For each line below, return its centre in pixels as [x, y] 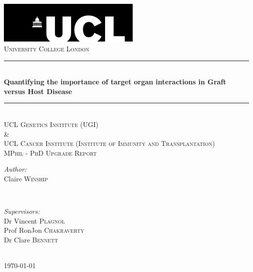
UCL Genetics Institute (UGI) [51, 124]
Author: [15, 169]
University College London [47, 48]
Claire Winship [26, 178]
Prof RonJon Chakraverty [44, 230]
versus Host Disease [38, 91]
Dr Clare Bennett [31, 239]
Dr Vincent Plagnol [35, 220]
